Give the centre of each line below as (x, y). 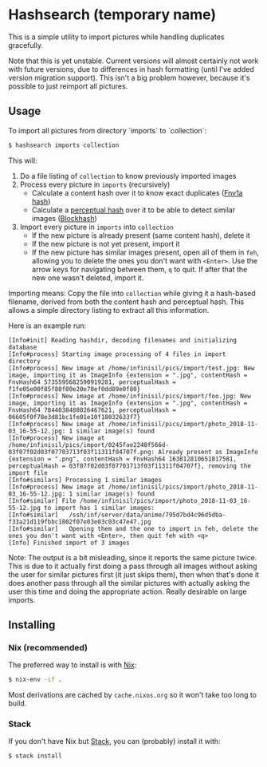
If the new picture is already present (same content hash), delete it (141, 235)
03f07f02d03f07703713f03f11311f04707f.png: (82, 452)
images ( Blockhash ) (64, 218)
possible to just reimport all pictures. (68, 86)
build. (18, 703)
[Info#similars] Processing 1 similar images (85, 480)
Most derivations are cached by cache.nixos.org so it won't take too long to (133, 695)
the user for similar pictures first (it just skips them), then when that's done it (134, 574)
